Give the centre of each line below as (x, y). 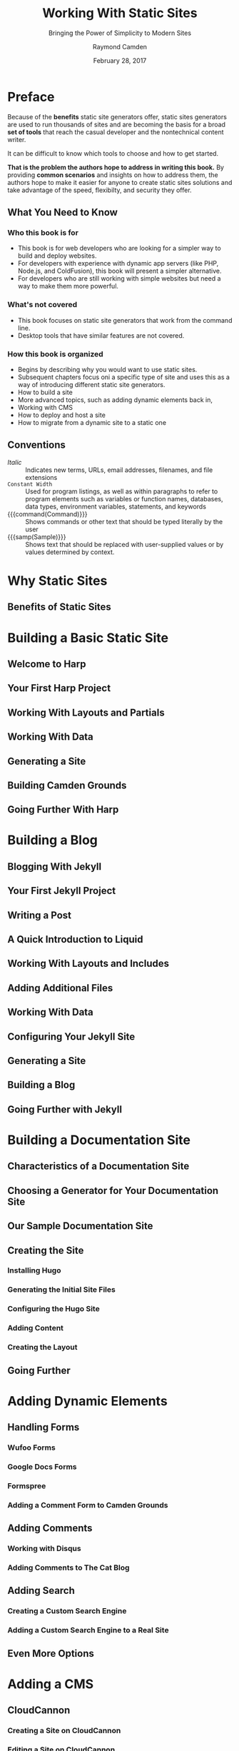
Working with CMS (45, 407)
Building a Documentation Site (99, 1140)
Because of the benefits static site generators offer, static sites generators (117, 116)
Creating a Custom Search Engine (67, 1611)
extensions (41, 477)
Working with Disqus (44, 1549)
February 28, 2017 (120, 60)
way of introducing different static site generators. (91, 384)
